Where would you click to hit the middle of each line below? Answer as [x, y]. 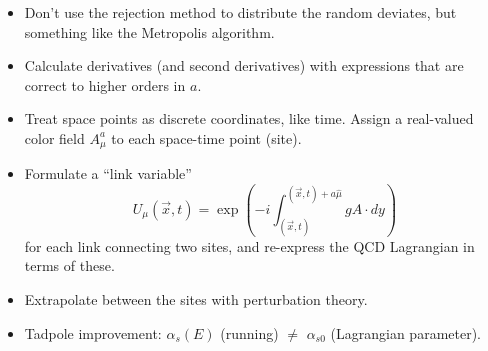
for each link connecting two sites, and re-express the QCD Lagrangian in [249, 245]
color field [54, 137]
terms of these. [69, 265]
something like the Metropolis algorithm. [149, 31]
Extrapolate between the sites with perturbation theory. [196, 298]
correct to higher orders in [105, 84]
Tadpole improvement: [93, 332]
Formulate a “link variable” [108, 173]
